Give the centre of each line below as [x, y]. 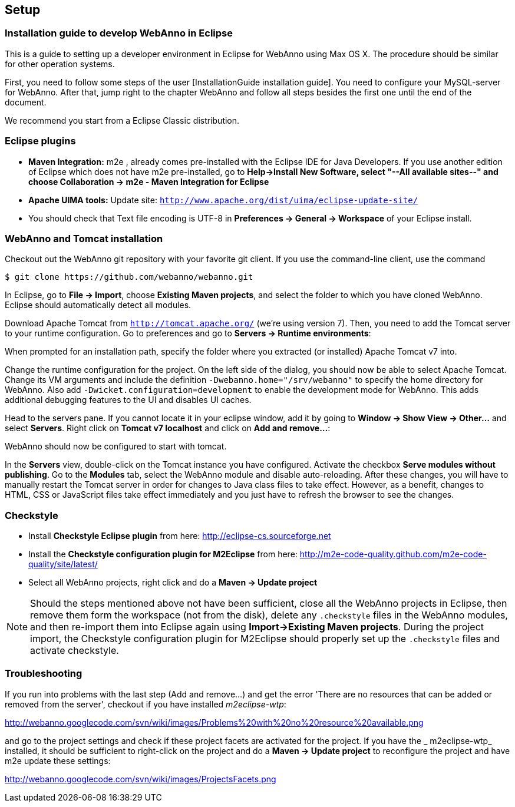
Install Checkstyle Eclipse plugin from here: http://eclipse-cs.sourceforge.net [180, 536]
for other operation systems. [60, 64]
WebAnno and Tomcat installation [84, 238]
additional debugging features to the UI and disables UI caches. [128, 400]
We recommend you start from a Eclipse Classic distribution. [122, 120]
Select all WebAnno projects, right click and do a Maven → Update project [173, 583]
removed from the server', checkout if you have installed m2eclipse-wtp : [146, 704]
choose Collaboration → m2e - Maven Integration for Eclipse [149, 181]
